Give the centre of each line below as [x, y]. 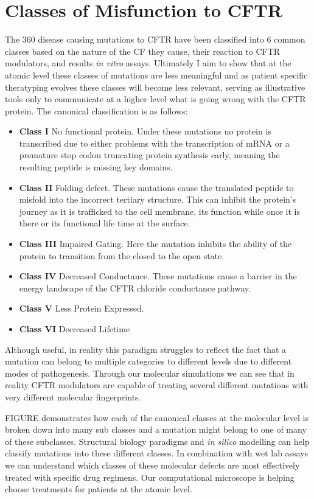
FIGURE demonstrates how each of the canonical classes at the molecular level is [157, 417]
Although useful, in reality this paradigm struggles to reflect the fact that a [146, 349]
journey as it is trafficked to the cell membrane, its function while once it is [160, 211]
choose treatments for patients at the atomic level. [99, 489]
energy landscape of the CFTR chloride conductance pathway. [135, 288]
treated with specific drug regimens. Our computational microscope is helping [150, 477]
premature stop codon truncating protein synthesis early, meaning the [149, 155]
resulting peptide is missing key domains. [96, 167]
